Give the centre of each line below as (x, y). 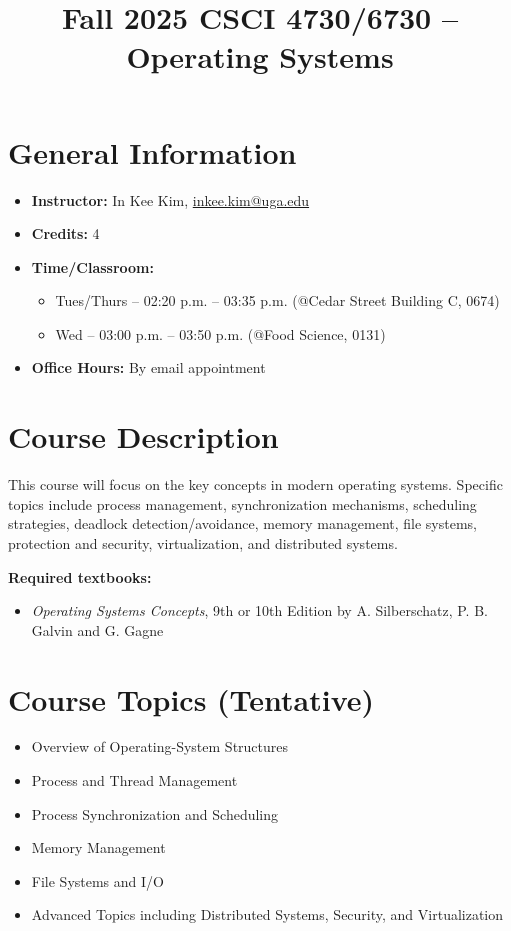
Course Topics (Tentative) (191, 698)
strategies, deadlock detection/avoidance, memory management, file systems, (243, 523)
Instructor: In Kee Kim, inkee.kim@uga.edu (170, 199)
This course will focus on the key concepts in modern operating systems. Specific (255, 484)
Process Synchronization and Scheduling (155, 813)
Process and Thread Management (134, 780)
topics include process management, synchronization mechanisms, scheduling (242, 503)
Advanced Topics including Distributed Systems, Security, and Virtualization (267, 914)
